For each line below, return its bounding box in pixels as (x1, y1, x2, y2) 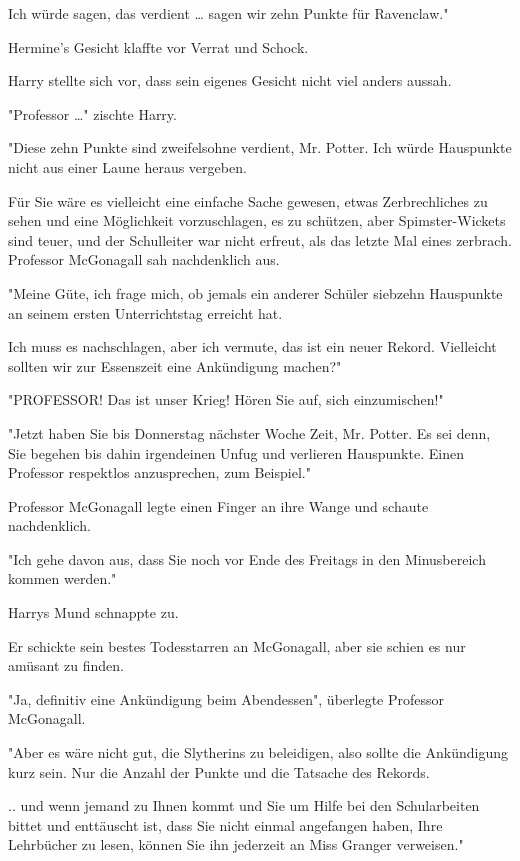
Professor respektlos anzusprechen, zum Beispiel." (8, 462, 311, 483)
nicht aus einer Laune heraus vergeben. (8, 156, 247, 177)
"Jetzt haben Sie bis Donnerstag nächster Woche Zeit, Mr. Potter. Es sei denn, (8, 422, 491, 443)
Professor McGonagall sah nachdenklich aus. (8, 249, 280, 270)
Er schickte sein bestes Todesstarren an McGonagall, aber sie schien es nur (8, 635, 466, 656)
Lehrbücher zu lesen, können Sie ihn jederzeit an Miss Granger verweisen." (8, 834, 464, 855)
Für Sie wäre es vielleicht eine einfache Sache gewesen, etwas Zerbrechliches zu (8, 190, 488, 211)
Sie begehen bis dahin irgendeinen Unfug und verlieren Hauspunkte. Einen (8, 442, 464, 463)
